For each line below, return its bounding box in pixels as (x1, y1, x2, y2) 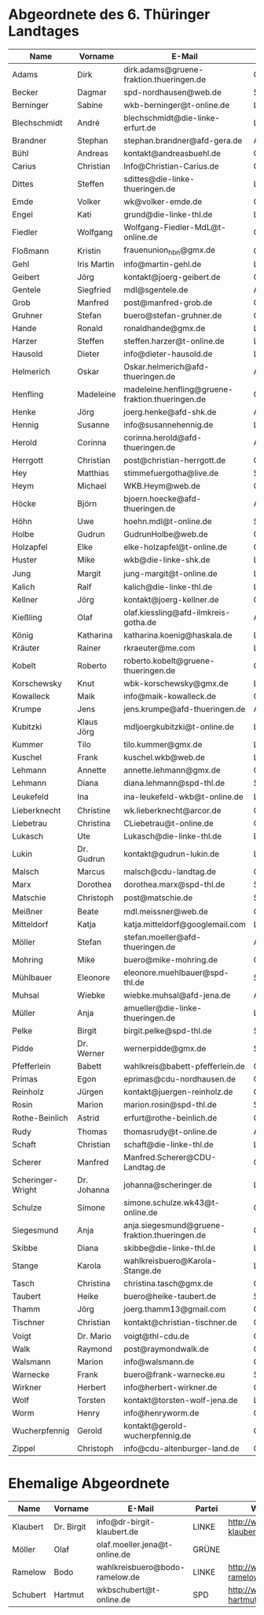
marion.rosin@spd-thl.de (123, 1099, 218, 1110)
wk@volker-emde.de (123, 195, 203, 207)
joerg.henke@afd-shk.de (123, 407, 217, 418)
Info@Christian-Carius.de (123, 160, 219, 171)
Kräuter (12, 642, 40, 653)
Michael (77, 481, 107, 492)
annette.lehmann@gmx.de (123, 765, 222, 776)
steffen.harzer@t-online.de (123, 336, 225, 347)
